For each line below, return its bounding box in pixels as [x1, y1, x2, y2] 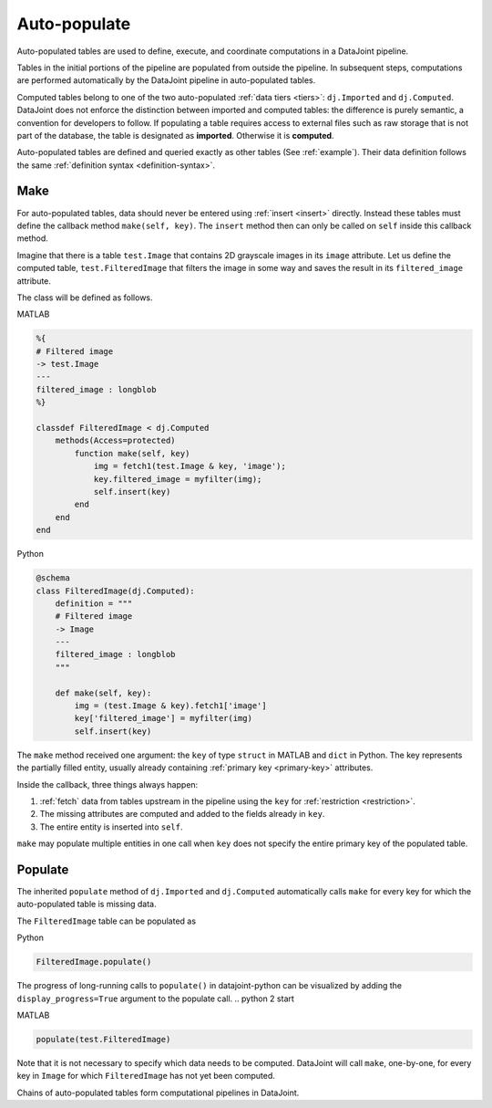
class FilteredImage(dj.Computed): [36, 585, 195, 596]
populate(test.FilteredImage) [36, 1034, 171, 1044]
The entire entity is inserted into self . [39, 821, 183, 832]
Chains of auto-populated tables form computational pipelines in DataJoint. [16, 1087, 300, 1098]
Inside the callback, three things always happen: [16, 779, 199, 789]
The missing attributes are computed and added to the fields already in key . [39, 809, 325, 820]
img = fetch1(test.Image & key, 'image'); [93, 461, 286, 472]
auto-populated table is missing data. [16, 899, 157, 910]
